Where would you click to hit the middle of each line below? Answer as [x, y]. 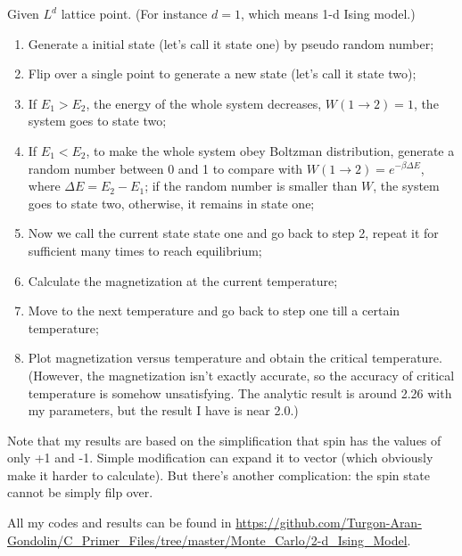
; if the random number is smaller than [251, 186]
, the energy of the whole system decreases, [204, 103]
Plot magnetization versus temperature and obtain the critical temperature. [235, 358]
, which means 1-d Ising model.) [328, 13]
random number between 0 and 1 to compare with [165, 168]
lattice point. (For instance [134, 13]
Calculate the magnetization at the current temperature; [183, 280]
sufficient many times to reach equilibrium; [145, 250]
